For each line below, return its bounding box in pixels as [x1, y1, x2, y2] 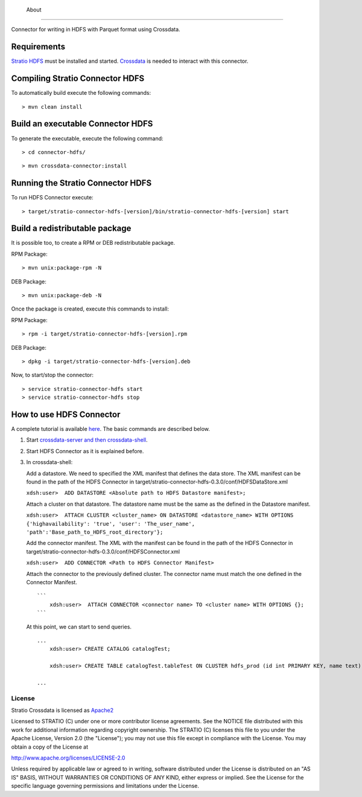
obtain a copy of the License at [11, 743, 89, 750]
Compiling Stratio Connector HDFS [11, 73, 145, 84]
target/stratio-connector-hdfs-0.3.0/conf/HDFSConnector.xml [26, 547, 180, 555]
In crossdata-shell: [26, 459, 73, 466]
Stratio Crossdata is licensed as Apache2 [11, 706, 114, 714]
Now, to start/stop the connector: [11, 372, 94, 379]
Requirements [11, 42, 66, 52]
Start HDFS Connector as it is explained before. [26, 447, 144, 454]
